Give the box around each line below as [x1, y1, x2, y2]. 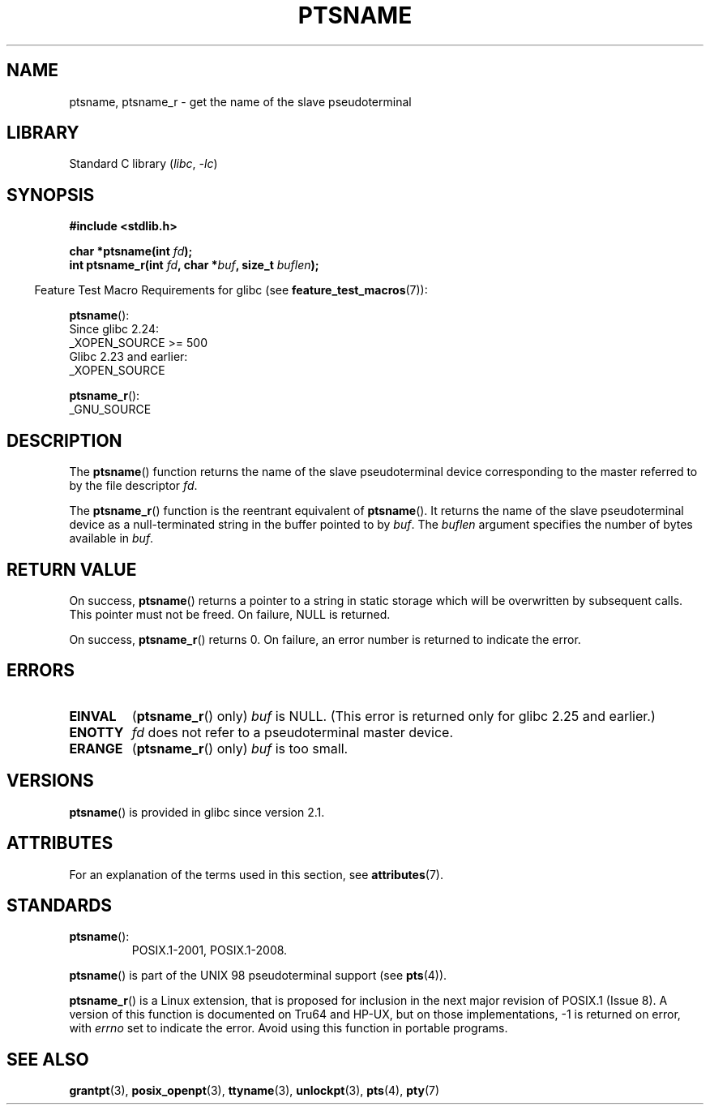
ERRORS [6, 660, 75, 681]
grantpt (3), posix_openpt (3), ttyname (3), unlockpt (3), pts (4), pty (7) [69, 1083, 440, 1098]
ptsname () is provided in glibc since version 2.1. [69, 804, 325, 819]
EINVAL [69, 707, 117, 724]
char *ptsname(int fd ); [69, 244, 193, 259]
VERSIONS [6, 770, 94, 791]
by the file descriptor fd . [69, 478, 198, 493]
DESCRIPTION [6, 430, 122, 451]
